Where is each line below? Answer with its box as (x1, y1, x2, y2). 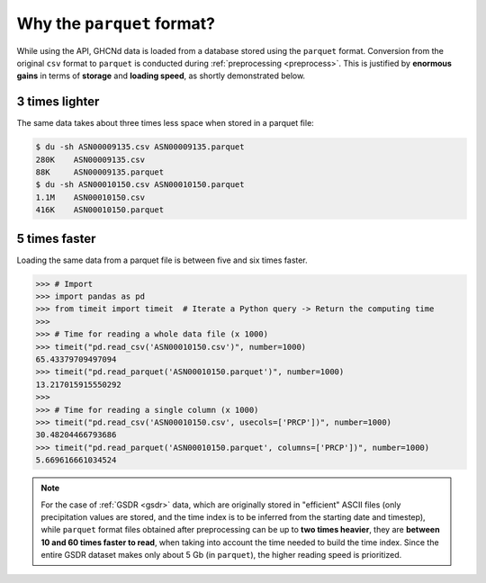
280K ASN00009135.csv (35, 154, 146, 165)
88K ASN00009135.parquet (35, 167, 165, 177)
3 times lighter (16, 94, 100, 110)
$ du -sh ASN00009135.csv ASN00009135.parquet (35, 142, 245, 152)
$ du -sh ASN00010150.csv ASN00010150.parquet (35, 180, 245, 190)
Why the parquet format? (16, 13, 216, 33)
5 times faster (16, 230, 96, 247)
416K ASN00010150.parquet (35, 205, 165, 215)
